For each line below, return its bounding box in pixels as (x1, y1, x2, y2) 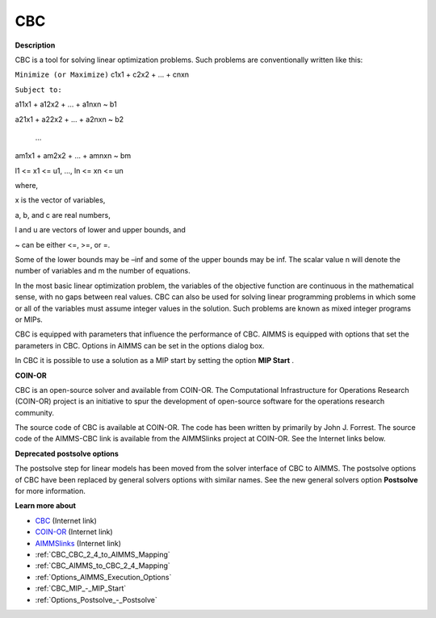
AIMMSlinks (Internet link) (35, 538, 121, 548)
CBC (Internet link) (35, 516, 97, 525)
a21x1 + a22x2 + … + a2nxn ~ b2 (15, 114, 124, 124)
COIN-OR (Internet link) (35, 527, 113, 537)
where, (15, 181, 39, 190)
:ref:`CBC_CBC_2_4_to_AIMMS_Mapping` (35, 549, 171, 559)
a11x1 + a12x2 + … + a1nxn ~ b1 (15, 99, 117, 109)
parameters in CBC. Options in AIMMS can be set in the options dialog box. (15, 340, 265, 350)
